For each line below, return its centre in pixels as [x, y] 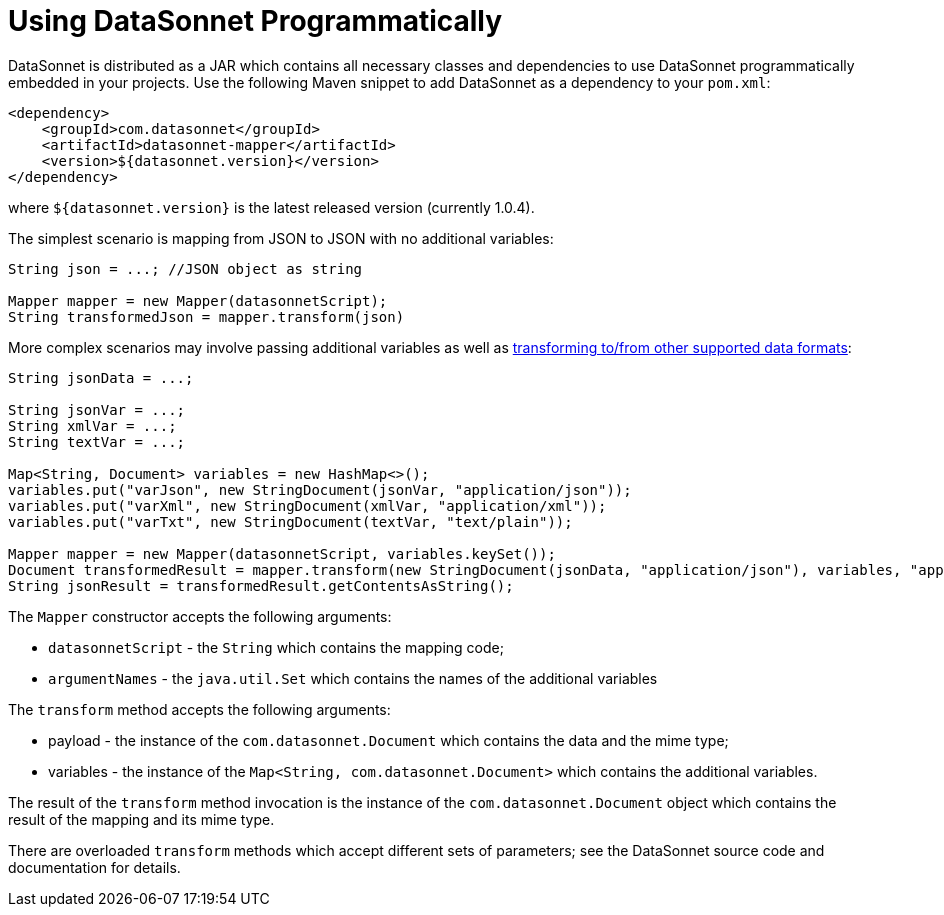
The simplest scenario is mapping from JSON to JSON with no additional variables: [281, 238]
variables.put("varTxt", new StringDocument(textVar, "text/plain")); [290, 521]
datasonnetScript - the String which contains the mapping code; [276, 647]
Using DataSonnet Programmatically [255, 21]
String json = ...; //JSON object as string [185, 268]
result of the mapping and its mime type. [141, 819]
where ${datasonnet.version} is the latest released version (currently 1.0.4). [271, 207]
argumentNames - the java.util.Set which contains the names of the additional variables [353, 678]
